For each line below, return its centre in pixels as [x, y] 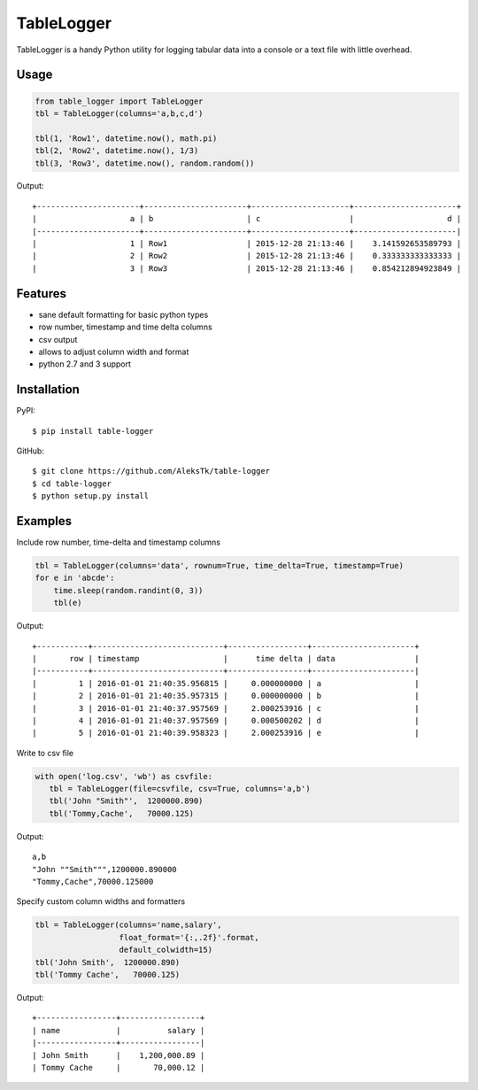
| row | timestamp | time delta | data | [226, 658]
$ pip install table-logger [93, 431]
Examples [44, 521]
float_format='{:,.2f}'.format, [189, 937]
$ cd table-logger [72, 483]
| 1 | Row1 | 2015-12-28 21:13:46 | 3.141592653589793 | [247, 244]
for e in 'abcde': [75, 578]
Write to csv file [45, 753]
